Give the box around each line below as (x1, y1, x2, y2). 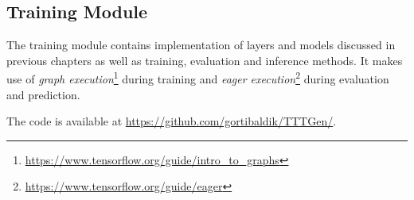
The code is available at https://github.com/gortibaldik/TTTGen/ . (6, 113, 337, 129)
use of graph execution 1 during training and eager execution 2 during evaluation (6, 68, 389, 87)
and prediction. (6, 86, 80, 102)
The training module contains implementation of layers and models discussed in (6, 37, 396, 53)
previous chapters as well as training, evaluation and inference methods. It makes (6, 52, 403, 68)
